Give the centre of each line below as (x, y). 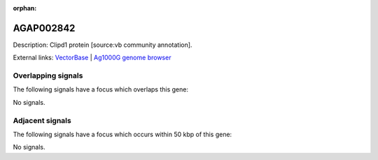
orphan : (25, 8)
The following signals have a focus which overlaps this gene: (101, 89)
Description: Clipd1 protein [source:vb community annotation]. (103, 45)
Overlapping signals (48, 75)
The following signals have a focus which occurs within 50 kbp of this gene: (122, 134)
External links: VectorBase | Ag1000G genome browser (92, 58)
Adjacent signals (42, 120)
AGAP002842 (44, 28)
